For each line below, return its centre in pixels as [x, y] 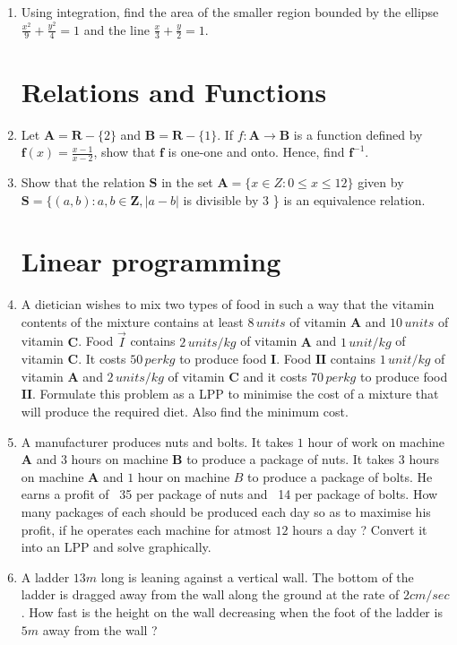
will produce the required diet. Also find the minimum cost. [185, 412]
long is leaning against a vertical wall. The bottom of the [257, 576]
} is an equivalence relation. [349, 199]
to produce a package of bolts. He [340, 476]
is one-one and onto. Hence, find [256, 152]
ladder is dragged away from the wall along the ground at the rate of [210, 594]
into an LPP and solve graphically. [116, 547]
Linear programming [151, 261]
